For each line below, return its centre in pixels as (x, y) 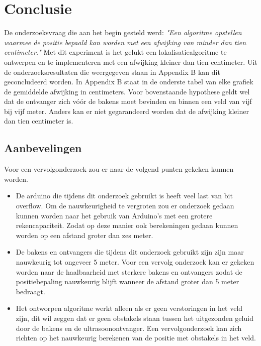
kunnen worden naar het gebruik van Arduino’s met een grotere (114, 215)
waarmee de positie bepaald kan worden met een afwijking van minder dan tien (125, 42)
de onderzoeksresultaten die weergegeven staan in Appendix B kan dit (112, 72)
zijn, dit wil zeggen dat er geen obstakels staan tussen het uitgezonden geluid (135, 318)
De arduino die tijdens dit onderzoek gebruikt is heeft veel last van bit (124, 196)
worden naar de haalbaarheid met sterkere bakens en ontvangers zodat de (129, 271)
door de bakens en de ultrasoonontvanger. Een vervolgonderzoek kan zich (129, 328)
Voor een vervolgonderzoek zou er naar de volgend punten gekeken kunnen (119, 169)
